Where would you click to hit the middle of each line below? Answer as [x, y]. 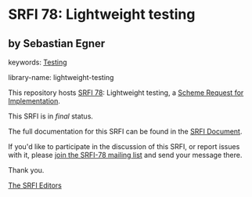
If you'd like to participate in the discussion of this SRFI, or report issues [124, 146]
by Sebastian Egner [57, 44]
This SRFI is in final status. [51, 116]
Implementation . [34, 101]
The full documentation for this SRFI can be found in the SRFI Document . [125, 131]
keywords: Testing [38, 62]
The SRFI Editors [35, 185]
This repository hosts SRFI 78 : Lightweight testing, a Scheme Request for [126, 93]
